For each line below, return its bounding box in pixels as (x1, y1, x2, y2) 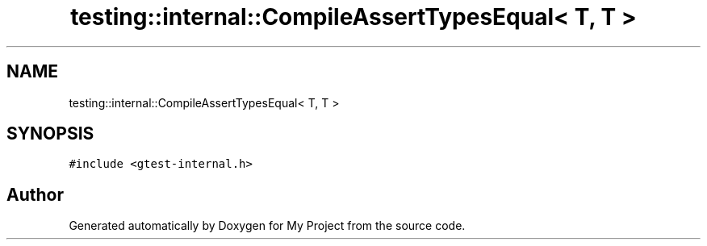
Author (6, 184, 64, 205)
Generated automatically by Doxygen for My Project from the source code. (69, 219, 466, 233)
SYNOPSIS (6, 123, 94, 144)
